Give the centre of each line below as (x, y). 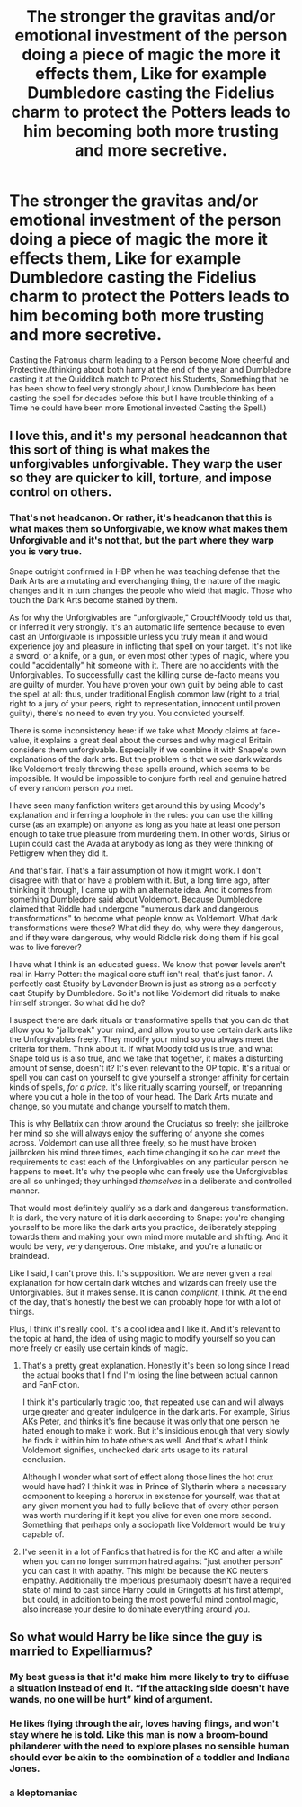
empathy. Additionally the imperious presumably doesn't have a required (157, 1580)
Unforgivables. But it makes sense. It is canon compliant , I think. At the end (148, 1292)
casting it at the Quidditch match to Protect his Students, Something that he (149, 379)
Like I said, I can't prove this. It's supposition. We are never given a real (141, 1273)
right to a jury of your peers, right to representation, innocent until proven (145, 703)
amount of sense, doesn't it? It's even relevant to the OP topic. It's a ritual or (150, 1067)
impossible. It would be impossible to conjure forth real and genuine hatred (148, 778)
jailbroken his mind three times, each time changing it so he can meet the (145, 1152)
